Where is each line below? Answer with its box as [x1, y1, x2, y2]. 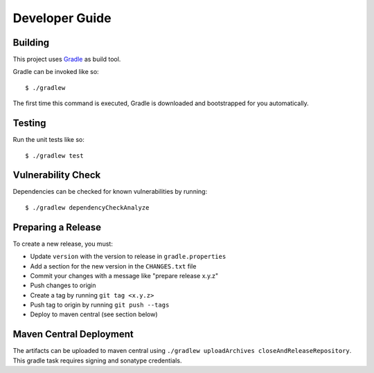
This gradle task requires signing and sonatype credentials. [12, 356, 182, 365]
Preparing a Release [12, 221, 102, 233]
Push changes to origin [30, 281, 96, 290]
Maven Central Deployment [12, 329, 134, 340]
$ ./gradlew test [25, 152, 84, 159]
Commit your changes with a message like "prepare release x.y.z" [30, 271, 218, 280]
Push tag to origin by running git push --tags [30, 301, 170, 309]
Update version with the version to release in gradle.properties [30, 253, 226, 261]
